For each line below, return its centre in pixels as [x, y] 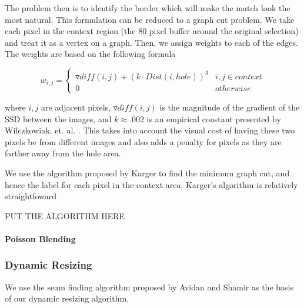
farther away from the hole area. [63, 153]
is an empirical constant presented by [214, 118]
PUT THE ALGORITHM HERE [65, 215]
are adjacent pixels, [76, 107]
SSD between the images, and [58, 118]
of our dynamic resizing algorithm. [67, 298]
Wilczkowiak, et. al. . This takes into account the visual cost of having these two [150, 130]
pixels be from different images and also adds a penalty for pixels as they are [143, 141]
